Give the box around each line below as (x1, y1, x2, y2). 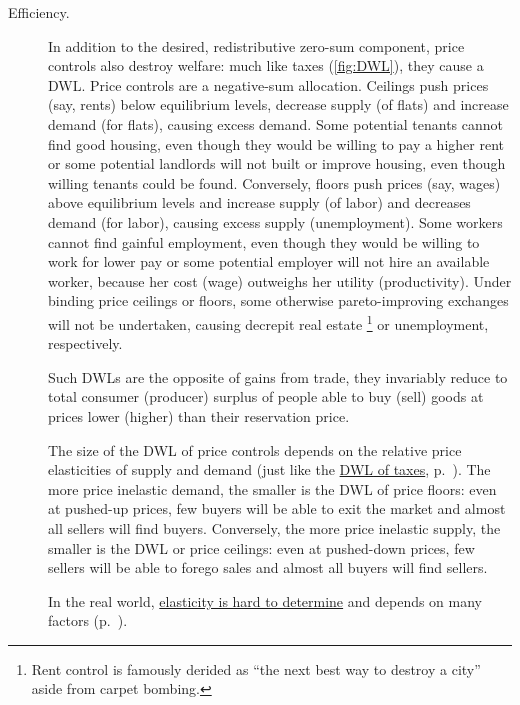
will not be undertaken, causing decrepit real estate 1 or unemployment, (48, 310, 489, 334)
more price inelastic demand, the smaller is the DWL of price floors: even (48, 478, 497, 499)
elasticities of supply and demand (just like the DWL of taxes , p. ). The (48, 459, 491, 480)
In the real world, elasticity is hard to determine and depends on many (48, 590, 483, 611)
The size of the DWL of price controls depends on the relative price (48, 439, 462, 460)
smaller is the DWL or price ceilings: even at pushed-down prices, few (48, 537, 475, 558)
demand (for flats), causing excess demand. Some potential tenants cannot (48, 113, 504, 134)
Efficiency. (8, 2, 70, 22)
